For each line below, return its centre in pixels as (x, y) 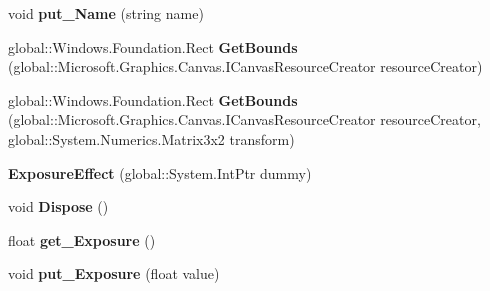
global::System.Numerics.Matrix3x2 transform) (151, 138)
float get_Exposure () (82, 239)
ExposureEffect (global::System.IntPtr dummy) (160, 172)
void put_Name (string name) (106, 13)
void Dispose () (58, 206)
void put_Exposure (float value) (114, 273)
